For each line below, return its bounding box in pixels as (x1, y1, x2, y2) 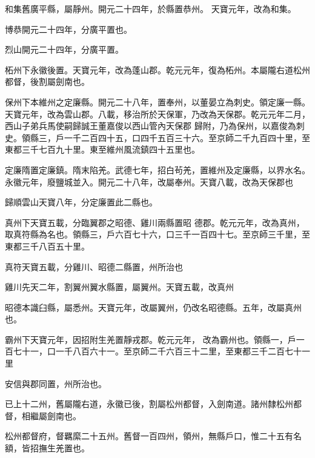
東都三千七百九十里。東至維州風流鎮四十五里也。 (5, 143, 200, 156)
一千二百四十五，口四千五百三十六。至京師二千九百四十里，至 (64, 131, 310, 144)
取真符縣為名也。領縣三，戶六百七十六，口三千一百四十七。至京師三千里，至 (5, 228, 310, 241)
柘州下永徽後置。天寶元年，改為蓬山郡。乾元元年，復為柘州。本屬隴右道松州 (5, 63, 310, 76)
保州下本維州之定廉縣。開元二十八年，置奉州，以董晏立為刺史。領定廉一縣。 (5, 95, 310, 108)
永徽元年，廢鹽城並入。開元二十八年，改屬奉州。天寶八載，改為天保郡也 (5, 175, 293, 188)
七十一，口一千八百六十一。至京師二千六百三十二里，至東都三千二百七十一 (13, 345, 310, 357)
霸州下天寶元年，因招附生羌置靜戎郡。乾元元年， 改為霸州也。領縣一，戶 (5, 333, 296, 345)
